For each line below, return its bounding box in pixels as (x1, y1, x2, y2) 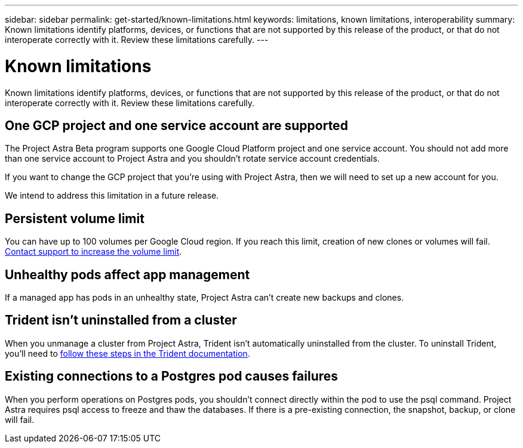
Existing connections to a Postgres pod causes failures (5, 369, 339, 384)
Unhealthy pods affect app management (5, 267, 250, 282)
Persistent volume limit (5, 211, 144, 226)
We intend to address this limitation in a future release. (5, 190, 219, 201)
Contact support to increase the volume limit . (5, 246, 182, 257)
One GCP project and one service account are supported (5, 118, 348, 133)
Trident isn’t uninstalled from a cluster (5, 313, 237, 328)
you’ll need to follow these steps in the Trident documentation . (5, 348, 250, 359)
